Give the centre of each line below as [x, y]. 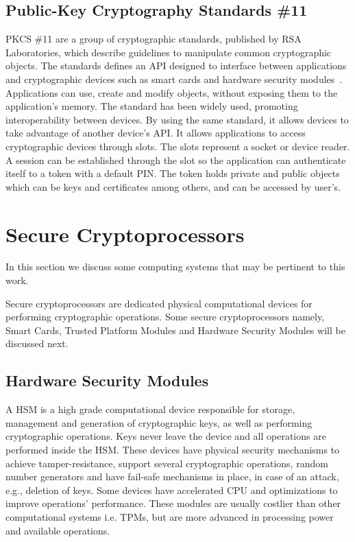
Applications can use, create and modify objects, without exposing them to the [172, 92]
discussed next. [37, 343]
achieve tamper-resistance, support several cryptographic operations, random [167, 463]
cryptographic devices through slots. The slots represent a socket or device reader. [178, 146]
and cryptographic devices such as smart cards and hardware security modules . [174, 79]
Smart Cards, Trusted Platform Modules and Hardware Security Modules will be [175, 330]
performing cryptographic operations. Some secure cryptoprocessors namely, [165, 317]
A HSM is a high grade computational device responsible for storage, [150, 409]
